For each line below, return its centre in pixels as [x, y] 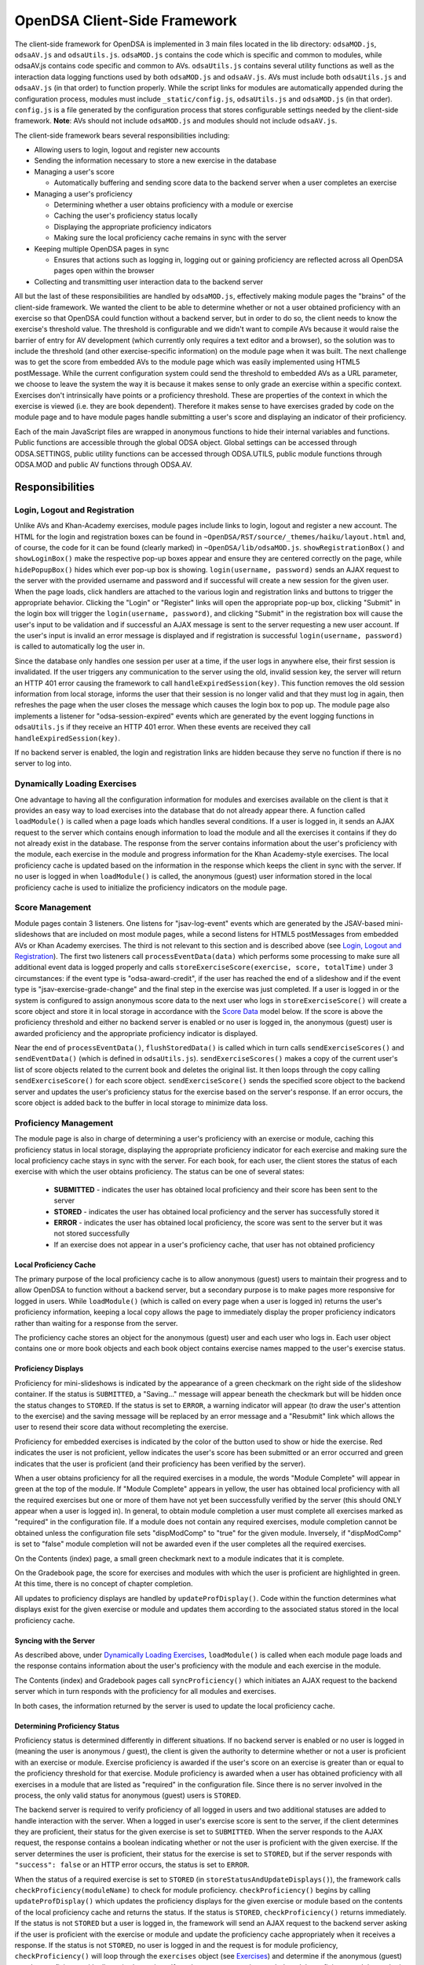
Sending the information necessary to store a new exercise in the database [155, 160]
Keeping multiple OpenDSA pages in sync [102, 248]
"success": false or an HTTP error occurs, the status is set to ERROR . [132, 1865]
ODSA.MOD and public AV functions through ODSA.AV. [103, 465]
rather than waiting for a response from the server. [96, 1323]
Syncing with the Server [55, 1640]
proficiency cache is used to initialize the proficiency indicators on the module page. [151, 887]
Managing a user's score [74, 171]
